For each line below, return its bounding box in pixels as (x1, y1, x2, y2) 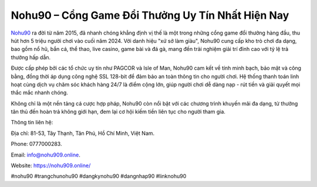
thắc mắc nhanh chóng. (11, 89, 69, 96)
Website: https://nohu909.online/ (11, 162, 91, 169)
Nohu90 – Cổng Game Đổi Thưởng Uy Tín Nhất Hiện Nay (11, 9, 289, 22)
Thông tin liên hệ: (11, 119, 53, 126)
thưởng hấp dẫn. (11, 53, 51, 61)
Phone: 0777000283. (11, 141, 62, 148)
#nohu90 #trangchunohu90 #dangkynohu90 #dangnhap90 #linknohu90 (11, 173, 187, 180)
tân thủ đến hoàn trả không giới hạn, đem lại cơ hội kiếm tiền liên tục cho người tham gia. (11, 108, 226, 115)
